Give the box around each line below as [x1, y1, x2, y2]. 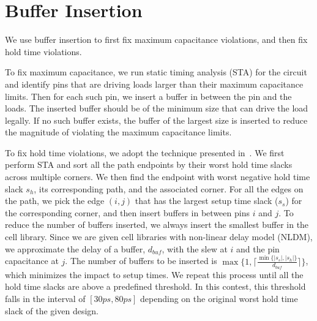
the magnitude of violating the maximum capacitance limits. [5, 126, 232, 138]
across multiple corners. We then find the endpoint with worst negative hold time [5, 170, 310, 183]
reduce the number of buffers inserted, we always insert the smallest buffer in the [5, 218, 309, 231]
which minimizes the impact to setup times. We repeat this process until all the [5, 268, 304, 281]
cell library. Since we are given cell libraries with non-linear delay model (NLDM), [5, 230, 313, 243]
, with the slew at [162, 242, 228, 255]
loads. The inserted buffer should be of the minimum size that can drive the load [5, 102, 308, 115]
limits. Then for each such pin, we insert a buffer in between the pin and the [5, 89, 292, 102]
